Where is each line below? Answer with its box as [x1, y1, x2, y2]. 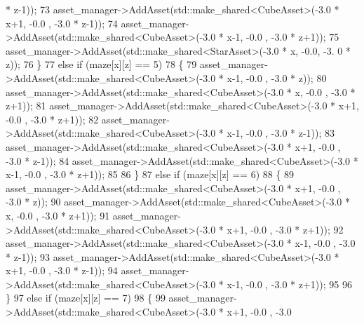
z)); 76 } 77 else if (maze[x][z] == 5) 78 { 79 [6, 57, 197, 72]
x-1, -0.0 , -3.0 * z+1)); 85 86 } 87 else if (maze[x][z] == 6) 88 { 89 [6, 167, 295, 182]
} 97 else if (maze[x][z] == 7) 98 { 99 [6, 290, 166, 305]
